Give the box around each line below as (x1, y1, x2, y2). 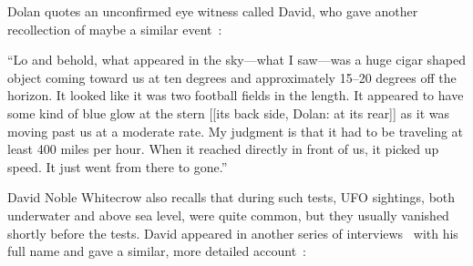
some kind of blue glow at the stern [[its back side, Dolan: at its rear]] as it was (7, 103, 449, 122)
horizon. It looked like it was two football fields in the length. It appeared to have (7, 86, 464, 105)
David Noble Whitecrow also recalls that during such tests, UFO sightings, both (7, 188, 456, 207)
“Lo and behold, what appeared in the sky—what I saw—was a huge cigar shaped (7, 50, 467, 69)
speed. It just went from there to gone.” (7, 157, 228, 176)
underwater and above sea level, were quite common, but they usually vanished (7, 205, 449, 224)
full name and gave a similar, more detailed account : (7, 241, 306, 261)
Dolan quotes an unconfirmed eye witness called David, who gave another (7, 2, 418, 20)
